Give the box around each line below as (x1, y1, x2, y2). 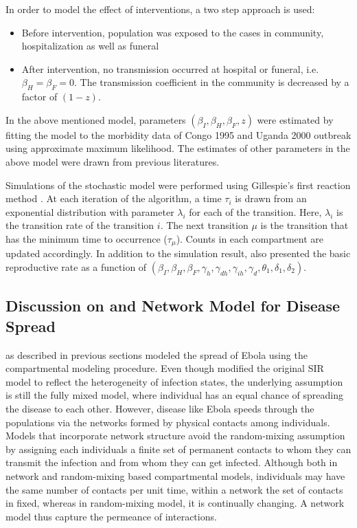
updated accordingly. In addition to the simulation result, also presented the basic (5, 246, 351, 261)
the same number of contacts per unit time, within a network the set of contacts (5, 482, 343, 496)
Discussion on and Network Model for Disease (5, 295, 341, 316)
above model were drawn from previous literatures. (5, 154, 220, 168)
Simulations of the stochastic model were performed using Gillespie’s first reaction (5, 177, 351, 192)
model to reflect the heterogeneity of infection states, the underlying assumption (5, 374, 343, 388)
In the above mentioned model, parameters (5, 112, 186, 126)
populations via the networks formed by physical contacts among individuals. (5, 415, 330, 429)
